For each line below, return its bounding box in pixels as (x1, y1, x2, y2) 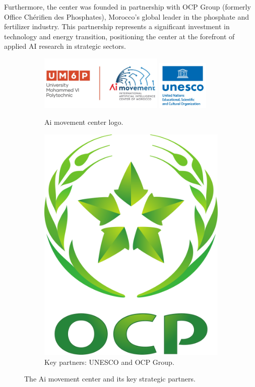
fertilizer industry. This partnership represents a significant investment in (4, 21, 230, 32)
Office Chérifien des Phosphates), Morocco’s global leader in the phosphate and (4, 11, 249, 22)
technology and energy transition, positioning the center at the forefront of (4, 31, 235, 41)
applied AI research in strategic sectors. (4, 41, 126, 51)
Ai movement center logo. (44, 117, 123, 127)
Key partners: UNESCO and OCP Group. (44, 356, 174, 367)
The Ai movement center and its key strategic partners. (24, 373, 196, 384)
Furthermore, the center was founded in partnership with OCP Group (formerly (4, 2, 251, 12)
